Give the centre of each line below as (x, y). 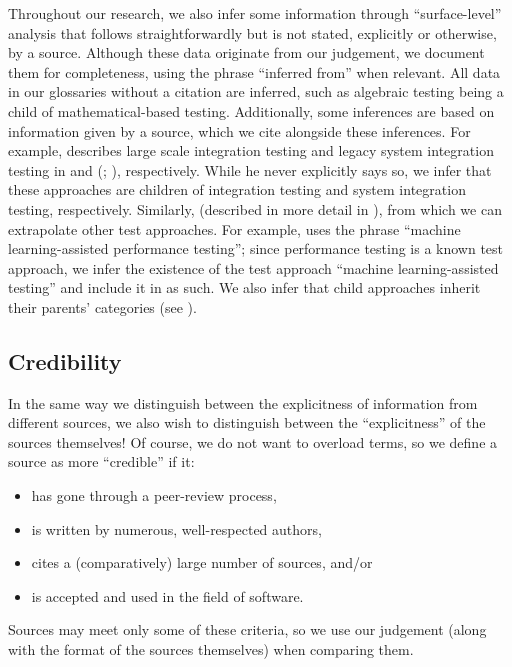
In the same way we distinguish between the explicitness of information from (243, 402)
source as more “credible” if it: (101, 461)
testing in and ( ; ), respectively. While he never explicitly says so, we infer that (250, 169)
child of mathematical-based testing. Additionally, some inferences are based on (251, 110)
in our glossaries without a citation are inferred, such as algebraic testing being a (256, 91)
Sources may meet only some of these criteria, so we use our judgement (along (247, 629)
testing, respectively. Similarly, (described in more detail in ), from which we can (255, 208)
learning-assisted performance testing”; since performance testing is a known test (256, 248)
